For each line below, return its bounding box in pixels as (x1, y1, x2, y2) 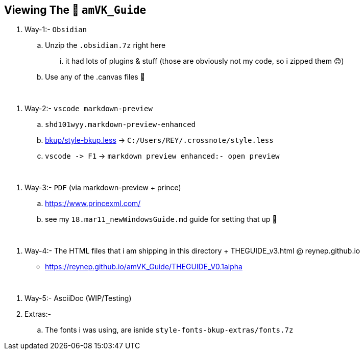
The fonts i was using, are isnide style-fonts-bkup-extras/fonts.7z (45, 325, 294, 335)
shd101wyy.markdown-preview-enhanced (45, 120, 196, 129)
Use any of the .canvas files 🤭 (45, 72, 145, 82)
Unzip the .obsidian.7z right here (45, 41, 166, 50)
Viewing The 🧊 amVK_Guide (4, 4, 147, 16)
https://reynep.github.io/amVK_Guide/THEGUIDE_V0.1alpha (45, 262, 242, 271)
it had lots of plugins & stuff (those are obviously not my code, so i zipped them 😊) (65, 57, 344, 66)
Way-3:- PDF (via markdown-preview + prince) (25, 183, 181, 192)
